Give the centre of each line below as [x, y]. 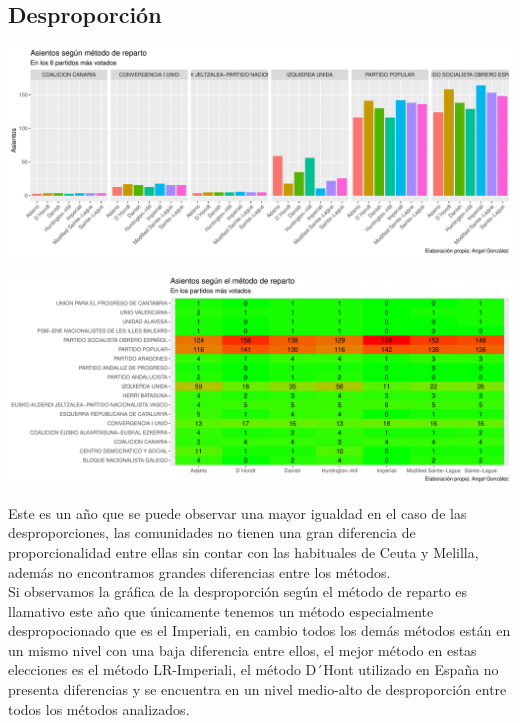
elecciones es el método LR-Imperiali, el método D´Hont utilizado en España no [253, 669]
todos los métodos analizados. [99, 708]
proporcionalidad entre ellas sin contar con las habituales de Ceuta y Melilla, [243, 551]
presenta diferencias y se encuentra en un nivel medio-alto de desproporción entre [257, 689]
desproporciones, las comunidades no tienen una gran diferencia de [212, 532]
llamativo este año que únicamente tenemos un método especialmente [221, 610]
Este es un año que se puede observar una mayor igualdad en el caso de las [237, 512]
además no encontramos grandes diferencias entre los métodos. [199, 571]
